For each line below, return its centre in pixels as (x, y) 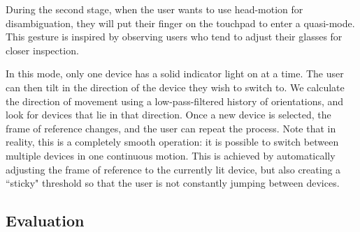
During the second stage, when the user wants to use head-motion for (154, 9)
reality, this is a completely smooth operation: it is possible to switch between (172, 142)
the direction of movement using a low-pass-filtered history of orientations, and (175, 101)
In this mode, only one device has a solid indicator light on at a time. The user (175, 74)
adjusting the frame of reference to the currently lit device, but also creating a (173, 169)
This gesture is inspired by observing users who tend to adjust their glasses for (174, 37)
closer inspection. (42, 50)
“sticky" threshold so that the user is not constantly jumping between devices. (173, 183)
